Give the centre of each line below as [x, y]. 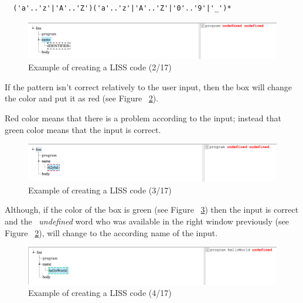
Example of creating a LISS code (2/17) [100, 67]
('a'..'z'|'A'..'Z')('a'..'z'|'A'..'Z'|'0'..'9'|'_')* [122, 8]
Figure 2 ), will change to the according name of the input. [111, 232]
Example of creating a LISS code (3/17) [100, 190]
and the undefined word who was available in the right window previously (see [147, 221]
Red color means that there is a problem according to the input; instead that [143, 118]
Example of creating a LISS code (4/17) [100, 293]
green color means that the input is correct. [83, 129]
